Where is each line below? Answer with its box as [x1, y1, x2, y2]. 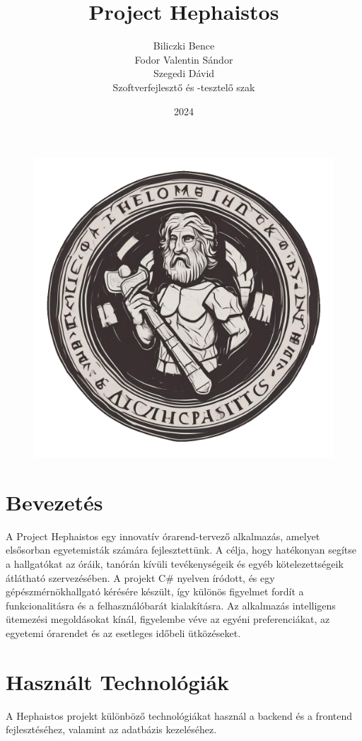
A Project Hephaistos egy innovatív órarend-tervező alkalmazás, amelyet [6, 528, 320, 543]
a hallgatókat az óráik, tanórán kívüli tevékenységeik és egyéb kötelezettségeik [6, 556, 344, 571]
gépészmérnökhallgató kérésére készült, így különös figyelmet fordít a [6, 584, 304, 599]
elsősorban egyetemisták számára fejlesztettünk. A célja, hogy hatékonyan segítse [6, 542, 357, 557]
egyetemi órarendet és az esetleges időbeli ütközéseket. [6, 625, 241, 640]
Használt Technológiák [6, 667, 230, 696]
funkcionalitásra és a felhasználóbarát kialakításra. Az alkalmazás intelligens [6, 597, 336, 612]
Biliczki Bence [153, 38, 215, 53]
